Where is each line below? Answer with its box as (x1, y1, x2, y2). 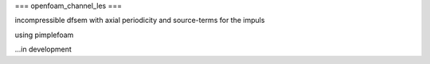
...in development (14, 44, 72, 55)
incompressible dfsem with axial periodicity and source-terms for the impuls (14, 16, 265, 25)
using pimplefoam (14, 30, 74, 40)
